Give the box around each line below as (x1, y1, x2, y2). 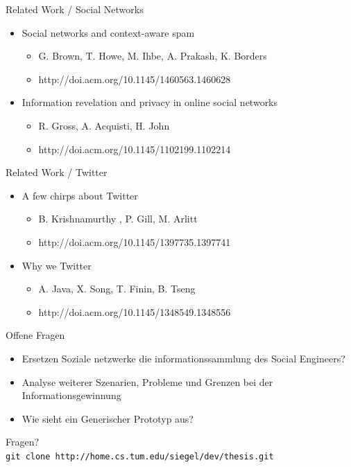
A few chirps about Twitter (22, 188, 138, 202)
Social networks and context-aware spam (22, 25, 195, 39)
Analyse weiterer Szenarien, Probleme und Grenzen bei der (22, 374, 273, 389)
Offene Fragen (6, 328, 65, 342)
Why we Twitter (22, 258, 92, 272)
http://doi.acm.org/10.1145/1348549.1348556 (38, 304, 231, 319)
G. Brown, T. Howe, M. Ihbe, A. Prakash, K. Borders (38, 49, 267, 63)
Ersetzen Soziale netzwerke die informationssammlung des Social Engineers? (22, 351, 345, 365)
